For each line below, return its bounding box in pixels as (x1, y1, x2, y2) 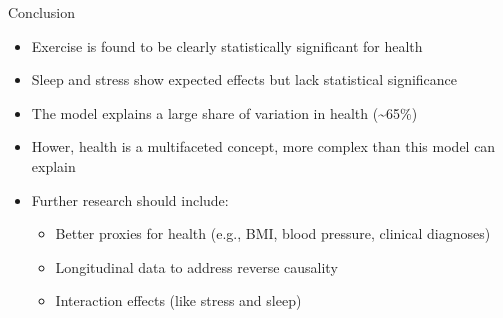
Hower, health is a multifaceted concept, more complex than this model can (31, 136, 496, 157)
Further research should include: (31, 189, 229, 210)
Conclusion (8, 2, 75, 22)
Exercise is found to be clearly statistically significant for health (31, 35, 423, 56)
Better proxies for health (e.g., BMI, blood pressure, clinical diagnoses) (55, 223, 491, 244)
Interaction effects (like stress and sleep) (55, 290, 302, 311)
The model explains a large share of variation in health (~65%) (31, 102, 418, 123)
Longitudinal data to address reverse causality (55, 256, 338, 277)
